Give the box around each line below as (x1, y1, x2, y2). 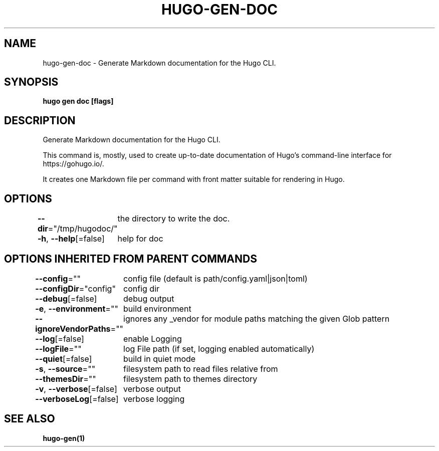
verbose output (123, 383, 181, 394)
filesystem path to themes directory (123, 373, 258, 384)
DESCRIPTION (4, 114, 76, 127)
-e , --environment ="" (35, 303, 118, 314)
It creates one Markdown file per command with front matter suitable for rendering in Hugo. (43, 175, 345, 184)
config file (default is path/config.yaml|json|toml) (123, 273, 308, 284)
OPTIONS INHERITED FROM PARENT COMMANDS (4, 252, 257, 265)
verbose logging (123, 393, 185, 404)
